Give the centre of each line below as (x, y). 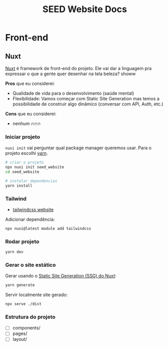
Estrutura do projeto (30, 317)
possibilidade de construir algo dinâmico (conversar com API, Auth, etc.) (88, 104)
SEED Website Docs (85, 9)
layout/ (20, 339)
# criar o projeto (24, 162)
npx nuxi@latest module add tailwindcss (48, 228)
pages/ (20, 333)
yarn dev (14, 252)
